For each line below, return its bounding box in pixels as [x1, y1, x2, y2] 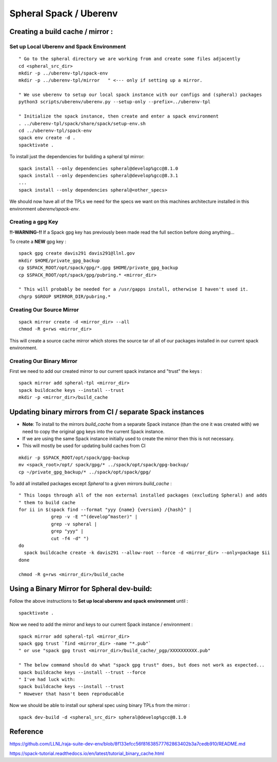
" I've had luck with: [18, 677, 76, 682]
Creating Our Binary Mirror [9, 357, 77, 365]
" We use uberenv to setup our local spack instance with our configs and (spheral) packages [18, 92, 262, 98]
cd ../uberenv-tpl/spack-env [18, 128, 92, 134]
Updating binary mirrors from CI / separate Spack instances [9, 408, 205, 416]
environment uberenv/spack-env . [9, 205, 80, 212]
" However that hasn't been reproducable [18, 691, 124, 697]
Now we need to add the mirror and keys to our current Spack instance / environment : [9, 621, 193, 627]
